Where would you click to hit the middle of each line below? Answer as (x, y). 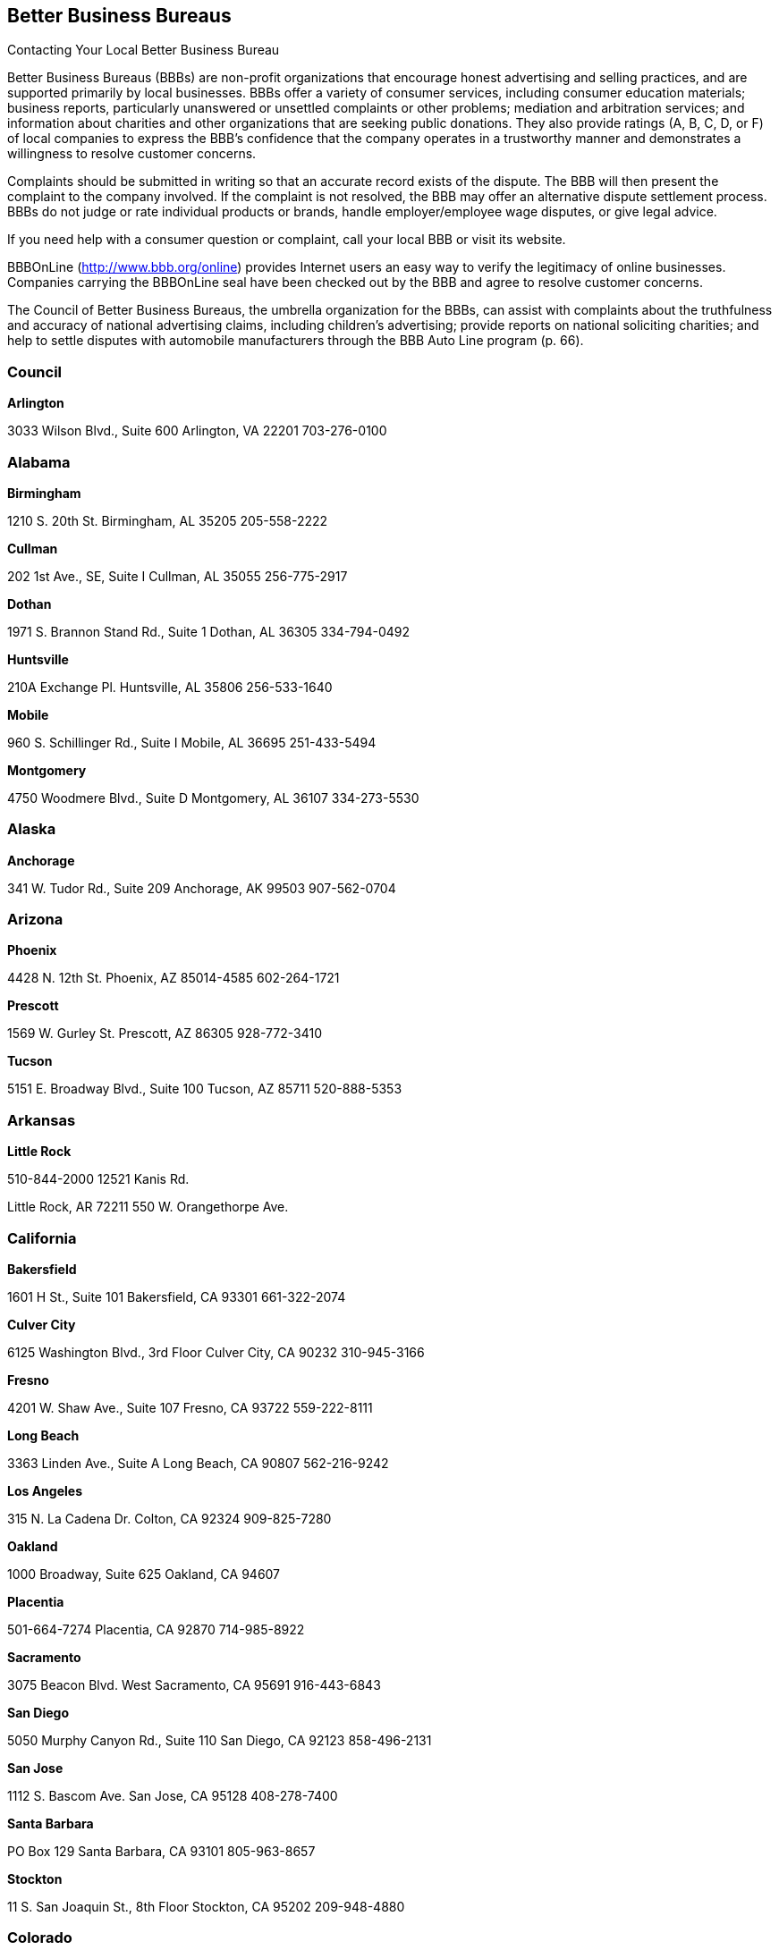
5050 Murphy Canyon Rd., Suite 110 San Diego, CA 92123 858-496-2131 (220, 1740)
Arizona (35, 920)
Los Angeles (45, 1490)
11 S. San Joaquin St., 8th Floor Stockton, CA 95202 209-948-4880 (206, 1906)
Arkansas (42, 1120)
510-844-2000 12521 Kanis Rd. (98, 1179)
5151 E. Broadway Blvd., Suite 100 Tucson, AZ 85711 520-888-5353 (205, 1089)
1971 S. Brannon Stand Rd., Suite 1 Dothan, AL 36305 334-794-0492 (209, 631)
